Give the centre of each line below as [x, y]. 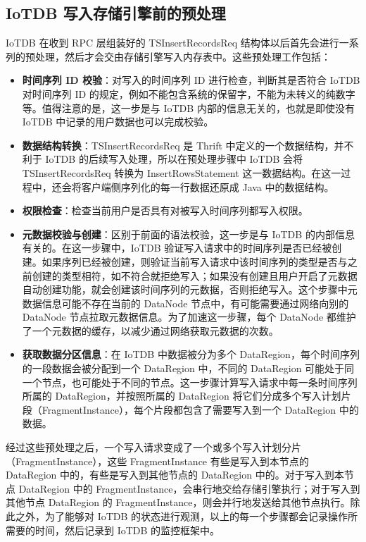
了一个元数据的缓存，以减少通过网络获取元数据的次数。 [150, 330]
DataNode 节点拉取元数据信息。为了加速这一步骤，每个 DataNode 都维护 [189, 317]
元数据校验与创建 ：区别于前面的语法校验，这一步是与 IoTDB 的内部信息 [188, 234]
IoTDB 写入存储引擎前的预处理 [116, 13]
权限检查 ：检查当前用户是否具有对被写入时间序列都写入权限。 [165, 210]
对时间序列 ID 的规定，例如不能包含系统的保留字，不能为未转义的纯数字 [189, 93]
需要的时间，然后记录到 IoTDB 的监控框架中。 [113, 530]
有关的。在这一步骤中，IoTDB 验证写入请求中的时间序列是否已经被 [177, 248]
